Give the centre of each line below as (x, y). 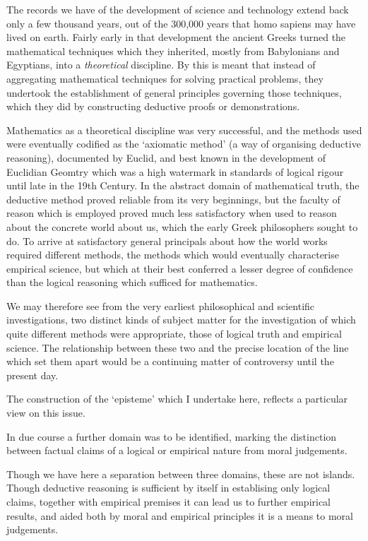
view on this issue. (46, 413)
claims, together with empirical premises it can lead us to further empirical (169, 501)
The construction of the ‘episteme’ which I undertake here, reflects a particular (177, 399)
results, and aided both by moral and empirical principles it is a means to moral (180, 515)
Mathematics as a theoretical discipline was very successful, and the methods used (184, 130)
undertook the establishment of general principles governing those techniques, (174, 92)
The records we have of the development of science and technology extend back (178, 9)
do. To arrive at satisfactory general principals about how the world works (167, 240)
